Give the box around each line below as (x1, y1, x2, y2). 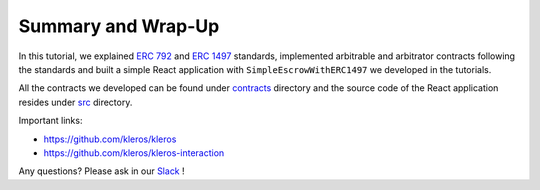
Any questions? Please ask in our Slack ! (18, 165, 185, 177)
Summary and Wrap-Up (18, 15, 220, 37)
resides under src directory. (18, 96, 133, 108)
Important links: (18, 115, 83, 127)
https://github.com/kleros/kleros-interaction (43, 146, 225, 159)
